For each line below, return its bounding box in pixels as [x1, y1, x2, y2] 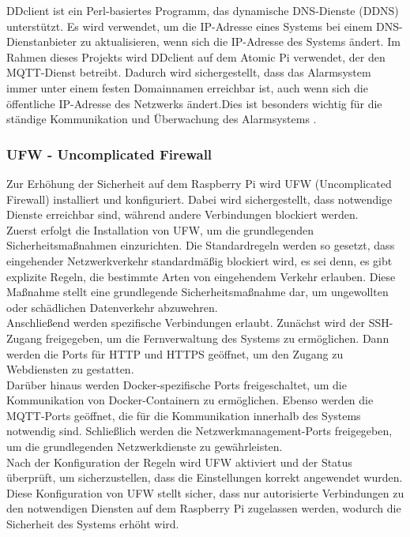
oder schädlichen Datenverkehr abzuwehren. [6, 299, 218, 315]
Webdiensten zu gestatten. [6, 361, 134, 377]
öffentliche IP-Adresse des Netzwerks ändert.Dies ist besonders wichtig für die [6, 95, 382, 111]
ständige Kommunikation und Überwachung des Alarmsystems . [6, 111, 317, 127]
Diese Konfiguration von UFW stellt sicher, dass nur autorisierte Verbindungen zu [6, 484, 404, 501]
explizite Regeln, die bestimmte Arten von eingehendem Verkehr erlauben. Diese [6, 268, 396, 284]
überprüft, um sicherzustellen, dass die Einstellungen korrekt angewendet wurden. [6, 469, 403, 486]
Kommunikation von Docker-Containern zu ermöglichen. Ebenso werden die [6, 392, 374, 408]
